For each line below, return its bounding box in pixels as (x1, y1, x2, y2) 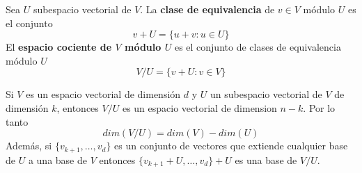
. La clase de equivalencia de (140, 2, 275, 16)
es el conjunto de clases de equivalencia (174, 40, 341, 54)
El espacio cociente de (6, 40, 112, 54)
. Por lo (303, 100, 336, 115)
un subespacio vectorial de (210, 87, 322, 101)
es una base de (235, 152, 297, 167)
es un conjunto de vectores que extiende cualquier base (114, 138, 348, 153)
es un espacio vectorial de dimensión (26, 87, 181, 101)
